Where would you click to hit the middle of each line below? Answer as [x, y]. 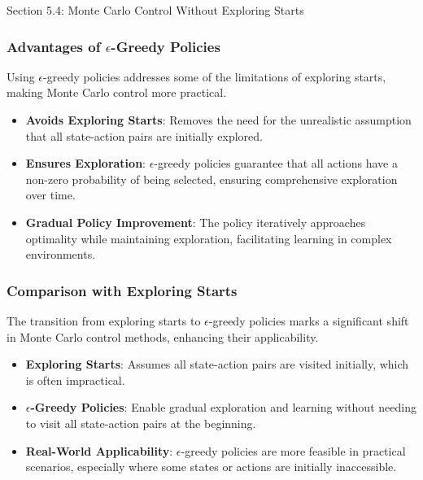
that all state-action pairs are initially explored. [144, 135]
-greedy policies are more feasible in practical [293, 450]
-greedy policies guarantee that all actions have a [276, 163]
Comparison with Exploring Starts [122, 290]
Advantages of [54, 46]
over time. [50, 195]
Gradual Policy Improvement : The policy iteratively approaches [196, 222]
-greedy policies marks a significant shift [309, 320]
